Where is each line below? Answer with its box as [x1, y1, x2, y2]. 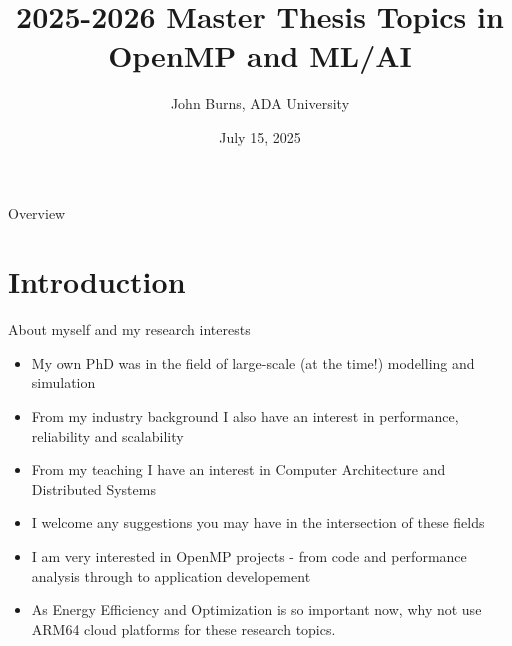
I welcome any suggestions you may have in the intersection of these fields [31, 512, 485, 533]
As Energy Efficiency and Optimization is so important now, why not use [31, 599, 482, 620]
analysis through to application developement [31, 565, 311, 586]
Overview [8, 202, 66, 223]
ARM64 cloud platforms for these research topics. [31, 618, 336, 639]
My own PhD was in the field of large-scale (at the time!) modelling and [31, 352, 475, 373]
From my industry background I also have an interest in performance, [31, 406, 459, 426]
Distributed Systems [31, 478, 156, 499]
